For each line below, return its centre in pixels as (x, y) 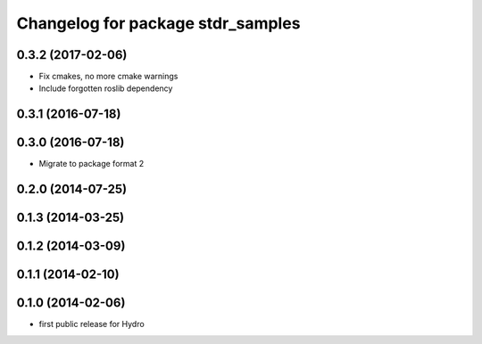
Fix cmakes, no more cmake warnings (108, 77)
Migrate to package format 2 (91, 164)
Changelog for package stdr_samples (158, 23)
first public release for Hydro (91, 324)
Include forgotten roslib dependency (106, 88)
